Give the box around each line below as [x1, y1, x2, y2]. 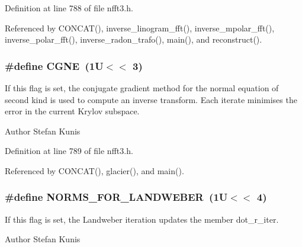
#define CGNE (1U [5, 58, 104, 73]
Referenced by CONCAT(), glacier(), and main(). [5, 164, 184, 177]
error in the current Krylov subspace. [5, 105, 140, 117]
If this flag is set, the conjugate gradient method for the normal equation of [5, 82, 279, 94]
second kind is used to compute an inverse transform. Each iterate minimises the [5, 93, 297, 105]
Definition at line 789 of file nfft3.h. [5, 145, 133, 157]
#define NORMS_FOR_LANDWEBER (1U [5, 190, 228, 204]
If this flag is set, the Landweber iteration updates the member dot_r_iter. [5, 213, 279, 225]
